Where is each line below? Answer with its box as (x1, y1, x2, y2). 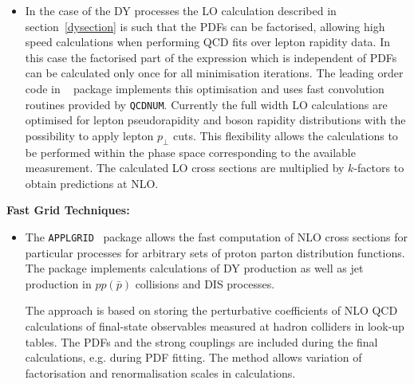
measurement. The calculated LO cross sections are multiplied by (25, 159, 345, 176)
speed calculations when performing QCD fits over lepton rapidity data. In (25, 33, 390, 50)
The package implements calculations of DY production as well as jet (25, 260, 364, 276)
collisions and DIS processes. (135, 275, 275, 292)
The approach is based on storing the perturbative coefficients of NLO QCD (25, 302, 398, 319)
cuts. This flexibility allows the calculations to (172, 127, 398, 143)
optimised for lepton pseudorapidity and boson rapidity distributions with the (25, 112, 406, 128)
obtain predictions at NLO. (25, 174, 159, 191)
